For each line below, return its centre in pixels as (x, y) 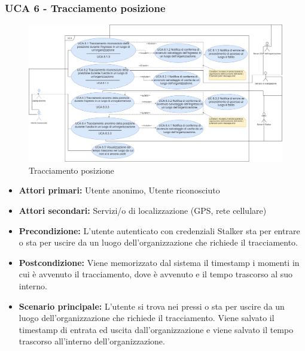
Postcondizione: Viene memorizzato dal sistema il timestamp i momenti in (159, 262)
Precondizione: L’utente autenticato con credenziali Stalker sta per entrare (159, 230)
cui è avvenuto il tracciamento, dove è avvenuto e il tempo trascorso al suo (156, 274)
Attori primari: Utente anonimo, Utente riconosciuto (119, 190)
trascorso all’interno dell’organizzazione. (92, 341)
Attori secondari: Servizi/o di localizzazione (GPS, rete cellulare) (143, 210)
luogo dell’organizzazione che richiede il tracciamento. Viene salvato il (147, 318)
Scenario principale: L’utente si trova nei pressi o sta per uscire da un (152, 306)
